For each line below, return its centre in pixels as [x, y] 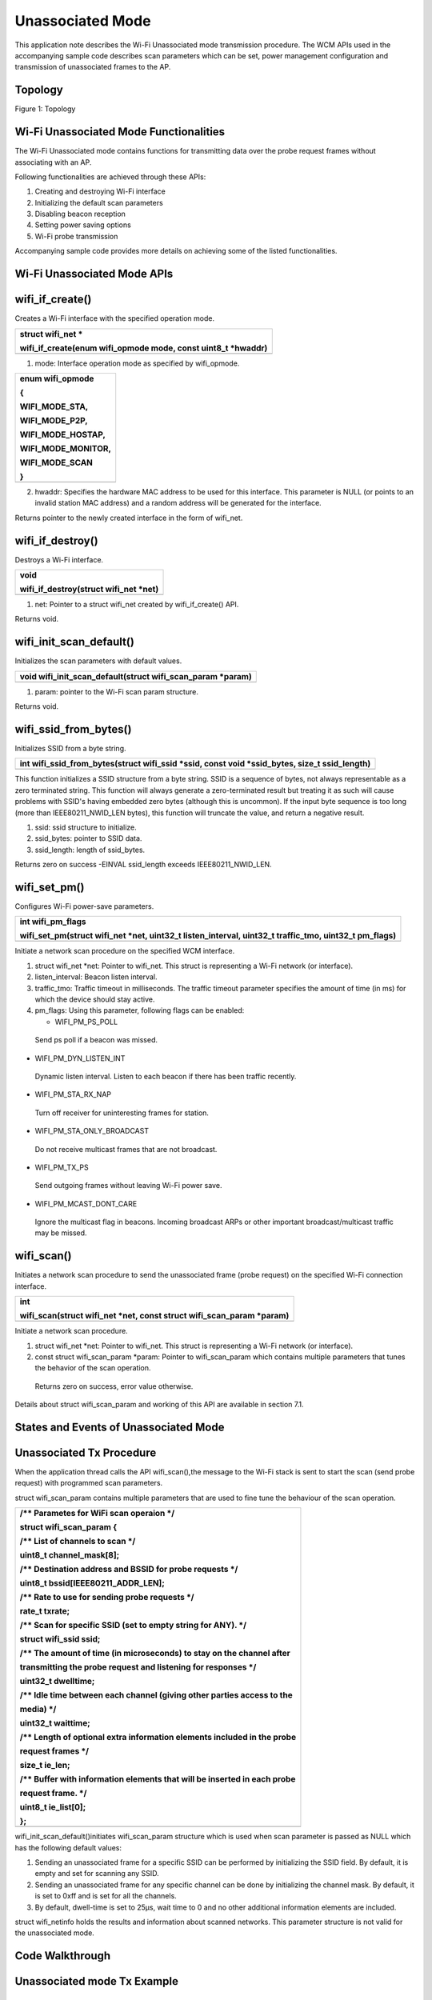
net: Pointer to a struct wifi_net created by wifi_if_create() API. [137, 605]
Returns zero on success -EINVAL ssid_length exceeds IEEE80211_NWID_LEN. [143, 865]
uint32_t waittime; [55, 1723]
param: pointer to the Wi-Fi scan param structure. [117, 691]
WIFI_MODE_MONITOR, [66, 448]
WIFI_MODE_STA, [54, 406]
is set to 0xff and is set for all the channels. [106, 1896]
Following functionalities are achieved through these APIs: [110, 177]
